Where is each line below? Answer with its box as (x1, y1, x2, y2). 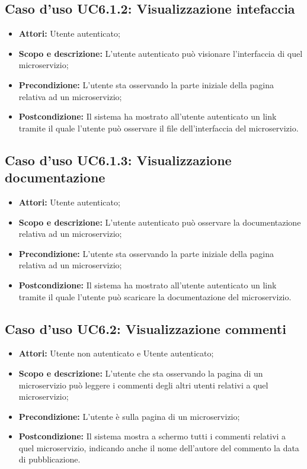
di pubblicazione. (18, 453, 81, 465)
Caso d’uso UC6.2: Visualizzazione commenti (5, 319, 286, 338)
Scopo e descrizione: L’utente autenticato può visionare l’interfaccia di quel (18, 47, 303, 59)
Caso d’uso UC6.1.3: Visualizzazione (5, 150, 232, 169)
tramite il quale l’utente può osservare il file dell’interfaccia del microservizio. (18, 121, 299, 134)
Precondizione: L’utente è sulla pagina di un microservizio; (18, 410, 240, 422)
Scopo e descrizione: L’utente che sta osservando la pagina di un (18, 367, 263, 379)
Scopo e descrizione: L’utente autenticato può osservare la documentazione (18, 216, 301, 228)
